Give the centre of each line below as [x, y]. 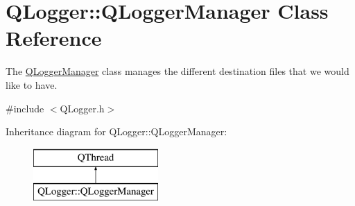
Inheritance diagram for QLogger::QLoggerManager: [116, 131]
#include [25, 108]
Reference [54, 38]
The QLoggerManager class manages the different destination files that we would [177, 71]
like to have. [32, 84]
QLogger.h [82, 108]
